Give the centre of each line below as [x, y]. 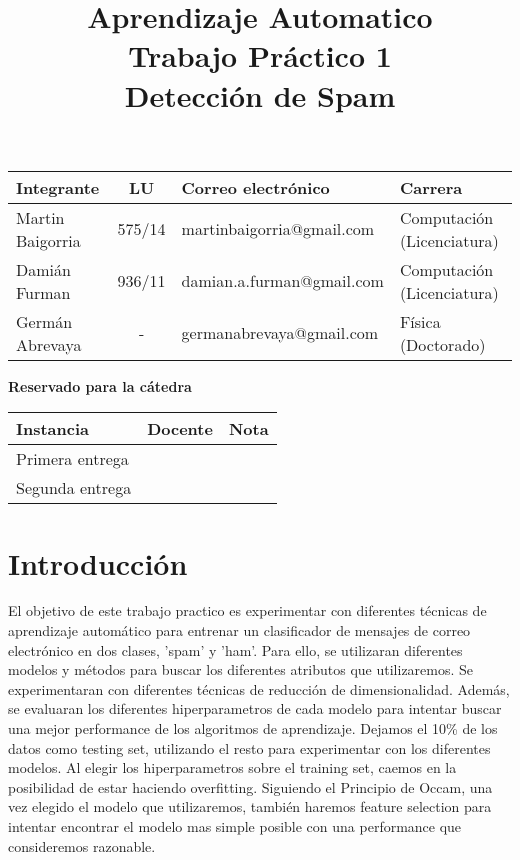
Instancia [53, 429]
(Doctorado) [442, 344]
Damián [43, 269]
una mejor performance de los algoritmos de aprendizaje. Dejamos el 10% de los [253, 728]
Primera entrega [72, 459]
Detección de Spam [260, 94]
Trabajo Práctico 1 [260, 55]
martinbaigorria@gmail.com [278, 229]
